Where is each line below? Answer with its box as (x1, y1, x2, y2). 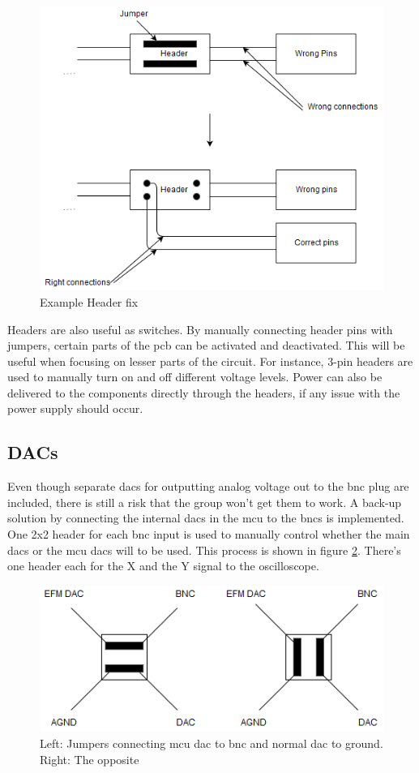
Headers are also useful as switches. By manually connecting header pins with (7, 320, 393, 337)
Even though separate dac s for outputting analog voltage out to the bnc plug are (7, 478, 409, 495)
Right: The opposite (40, 750, 139, 767)
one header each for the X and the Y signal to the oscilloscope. (7, 557, 319, 574)
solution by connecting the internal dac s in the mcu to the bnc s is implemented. (7, 509, 404, 526)
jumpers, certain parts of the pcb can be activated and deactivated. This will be (7, 337, 405, 354)
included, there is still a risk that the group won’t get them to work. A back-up (7, 493, 402, 510)
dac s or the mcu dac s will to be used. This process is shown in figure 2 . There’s (7, 541, 401, 558)
